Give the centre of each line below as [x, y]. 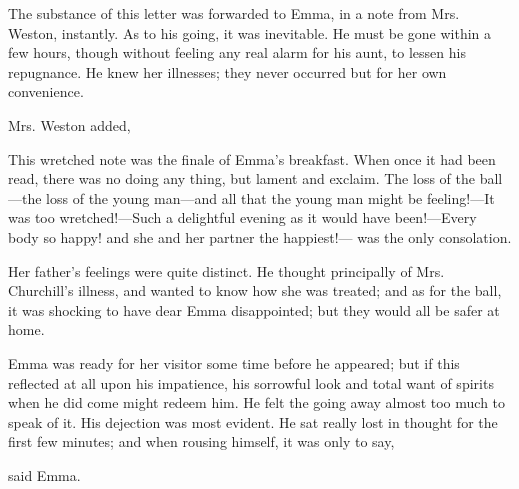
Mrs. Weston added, [69, 124]
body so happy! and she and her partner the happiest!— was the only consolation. [260, 236]
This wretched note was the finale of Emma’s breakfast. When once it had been [252, 158]
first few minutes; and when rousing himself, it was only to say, [201, 441]
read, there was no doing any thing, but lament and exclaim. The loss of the [241, 178]
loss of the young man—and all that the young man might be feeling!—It [270, 197]
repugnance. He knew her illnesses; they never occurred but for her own [227, 71]
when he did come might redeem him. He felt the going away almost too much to [257, 402]
